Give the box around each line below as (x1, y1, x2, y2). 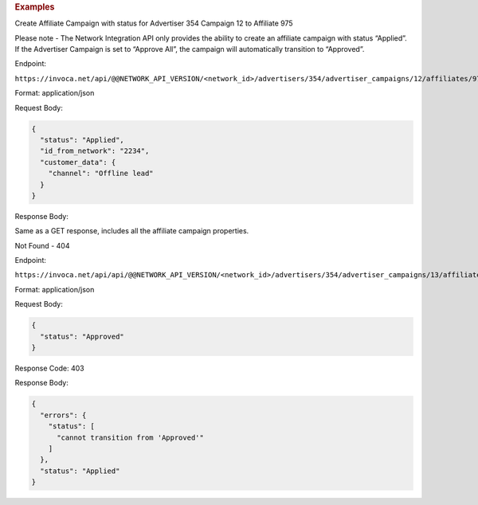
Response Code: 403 (14, 363, 84, 374)
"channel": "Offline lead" (48, 169, 155, 178)
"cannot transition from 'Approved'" (57, 433, 205, 442)
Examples (14, 2, 55, 12)
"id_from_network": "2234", (40, 147, 150, 155)
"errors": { (40, 410, 87, 420)
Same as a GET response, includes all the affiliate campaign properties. (14, 226, 249, 236)
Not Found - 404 (14, 241, 70, 250)
